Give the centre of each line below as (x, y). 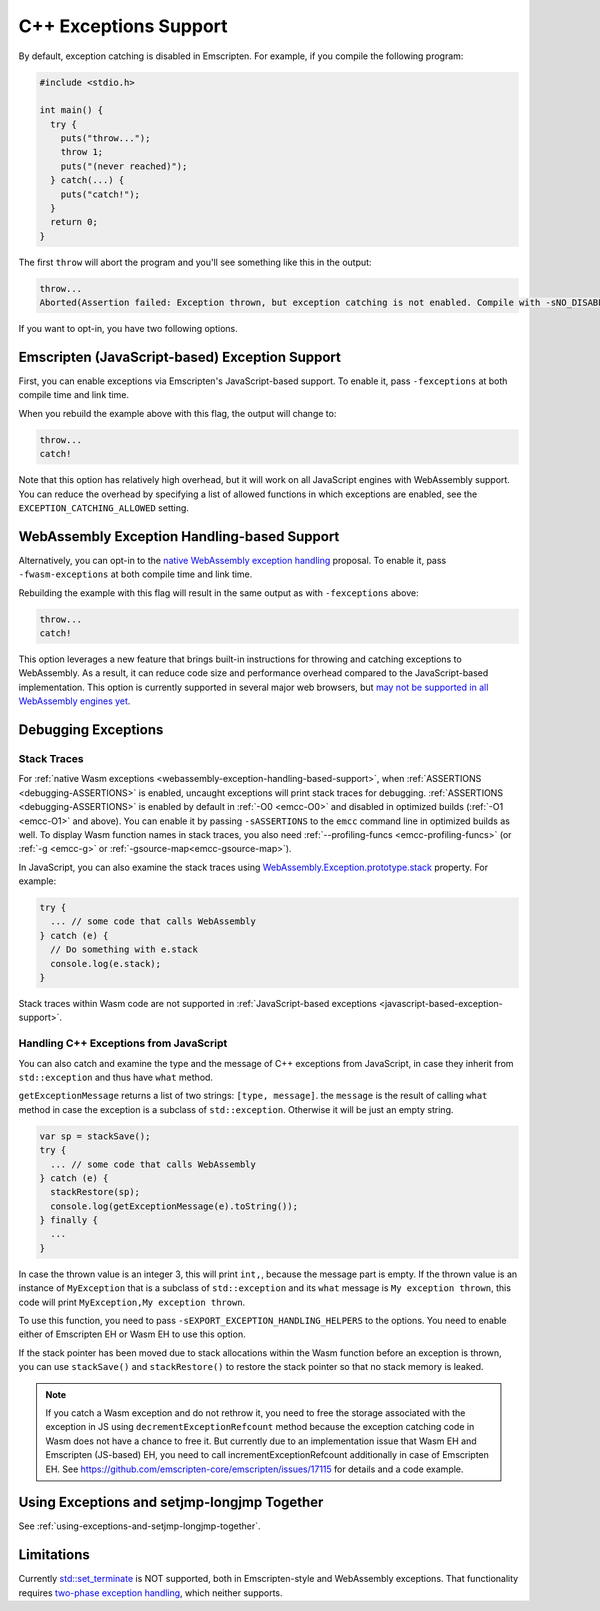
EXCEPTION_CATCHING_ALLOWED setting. (104, 508)
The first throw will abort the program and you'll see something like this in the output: (195, 262)
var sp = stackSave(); (95, 1136)
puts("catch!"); (100, 194)
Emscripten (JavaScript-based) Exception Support (180, 356)
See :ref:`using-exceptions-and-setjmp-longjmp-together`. (139, 1526)
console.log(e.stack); (106, 963)
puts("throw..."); (105, 138)
